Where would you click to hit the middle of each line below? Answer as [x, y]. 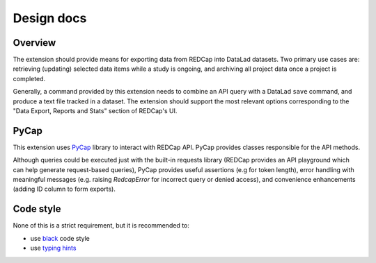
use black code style [60, 238]
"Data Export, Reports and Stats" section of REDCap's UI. [95, 111]
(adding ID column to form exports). [64, 189]
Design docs [50, 18]
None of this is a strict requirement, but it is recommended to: [101, 226]
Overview [34, 43]
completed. [29, 78]
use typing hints [53, 248]
